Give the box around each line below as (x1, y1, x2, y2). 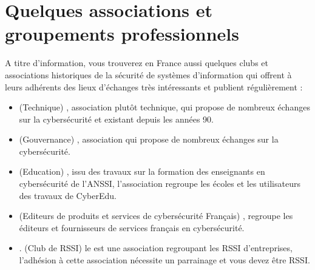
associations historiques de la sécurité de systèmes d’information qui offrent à (5, 68, 292, 81)
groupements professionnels (5, 21, 239, 46)
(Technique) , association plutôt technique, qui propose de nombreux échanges (19, 101, 310, 113)
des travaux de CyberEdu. (19, 189, 117, 201)
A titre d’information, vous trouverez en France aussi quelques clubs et (5, 56, 268, 69)
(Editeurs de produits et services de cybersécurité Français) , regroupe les (19, 209, 293, 222)
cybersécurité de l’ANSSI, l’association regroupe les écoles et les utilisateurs (19, 177, 300, 190)
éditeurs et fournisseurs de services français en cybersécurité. (19, 221, 245, 234)
